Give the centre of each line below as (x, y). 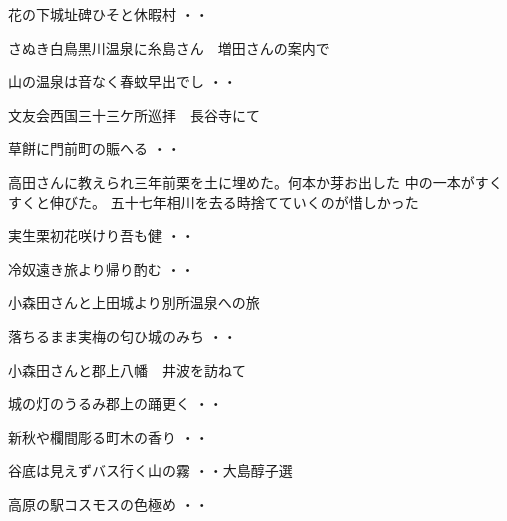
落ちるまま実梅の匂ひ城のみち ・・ (122, 335)
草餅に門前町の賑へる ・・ (94, 148)
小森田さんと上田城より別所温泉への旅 (134, 302)
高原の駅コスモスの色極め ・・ (108, 503)
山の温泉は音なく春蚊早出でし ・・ (122, 81)
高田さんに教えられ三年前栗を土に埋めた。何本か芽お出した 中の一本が (241, 181)
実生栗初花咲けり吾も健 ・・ (101, 235)
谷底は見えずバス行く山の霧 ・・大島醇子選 (150, 470)
